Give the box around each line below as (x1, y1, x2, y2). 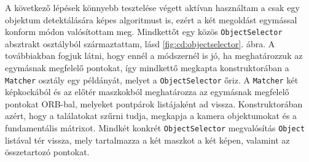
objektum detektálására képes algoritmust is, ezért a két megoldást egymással (5, 13, 297, 26)
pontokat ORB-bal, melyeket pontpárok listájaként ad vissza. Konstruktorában (5, 97, 303, 110)
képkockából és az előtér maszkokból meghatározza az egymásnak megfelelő (5, 85, 289, 98)
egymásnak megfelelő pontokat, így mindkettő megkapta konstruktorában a (5, 61, 289, 74)
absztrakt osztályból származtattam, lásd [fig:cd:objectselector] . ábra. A (5, 37, 275, 50)
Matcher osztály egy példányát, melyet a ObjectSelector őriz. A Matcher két (5, 73, 299, 86)
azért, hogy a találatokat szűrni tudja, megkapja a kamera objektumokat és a (5, 109, 297, 122)
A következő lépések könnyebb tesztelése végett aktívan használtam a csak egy (5, 1, 300, 13)
